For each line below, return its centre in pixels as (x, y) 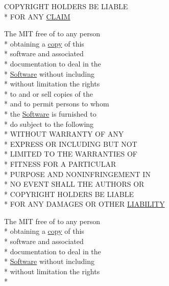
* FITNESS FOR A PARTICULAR (60, 163)
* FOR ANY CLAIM (37, 16)
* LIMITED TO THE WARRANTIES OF (71, 154)
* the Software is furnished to (50, 113)
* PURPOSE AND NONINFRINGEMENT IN (77, 174)
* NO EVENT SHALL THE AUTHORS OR (74, 184)
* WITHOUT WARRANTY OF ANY (64, 134)
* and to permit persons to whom (57, 104)
